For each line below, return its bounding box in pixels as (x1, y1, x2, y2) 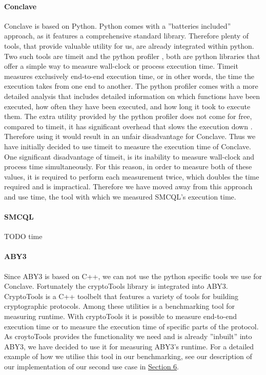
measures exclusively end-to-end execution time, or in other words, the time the (4, 70, 255, 81)
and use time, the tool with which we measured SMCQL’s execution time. (4, 191, 236, 202)
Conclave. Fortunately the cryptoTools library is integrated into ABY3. (4, 281, 228, 291)
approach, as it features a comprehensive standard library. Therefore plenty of (4, 30, 249, 41)
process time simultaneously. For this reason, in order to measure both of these (4, 161, 252, 172)
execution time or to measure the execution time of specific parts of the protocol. (4, 321, 259, 331)
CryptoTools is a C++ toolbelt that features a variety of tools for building (4, 290, 239, 301)
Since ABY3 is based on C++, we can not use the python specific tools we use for (4, 270, 262, 281)
